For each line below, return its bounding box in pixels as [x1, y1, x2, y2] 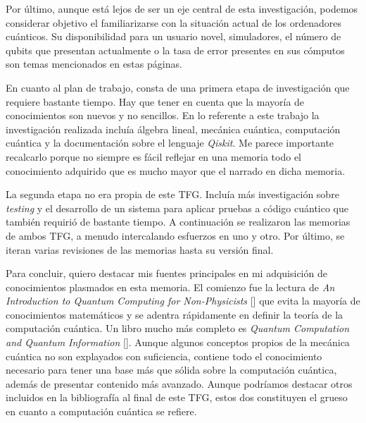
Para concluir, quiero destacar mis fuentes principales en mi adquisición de [6, 266, 327, 281]
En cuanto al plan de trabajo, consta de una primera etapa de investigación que [6, 80, 350, 94]
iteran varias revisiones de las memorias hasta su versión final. [6, 242, 274, 257]
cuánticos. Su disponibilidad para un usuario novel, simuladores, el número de [6, 29, 341, 44]
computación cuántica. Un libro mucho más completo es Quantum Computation [6, 321, 350, 336]
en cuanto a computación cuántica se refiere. [6, 404, 197, 419]
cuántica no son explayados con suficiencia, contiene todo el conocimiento [6, 348, 322, 363]
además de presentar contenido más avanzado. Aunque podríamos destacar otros [6, 376, 353, 391]
